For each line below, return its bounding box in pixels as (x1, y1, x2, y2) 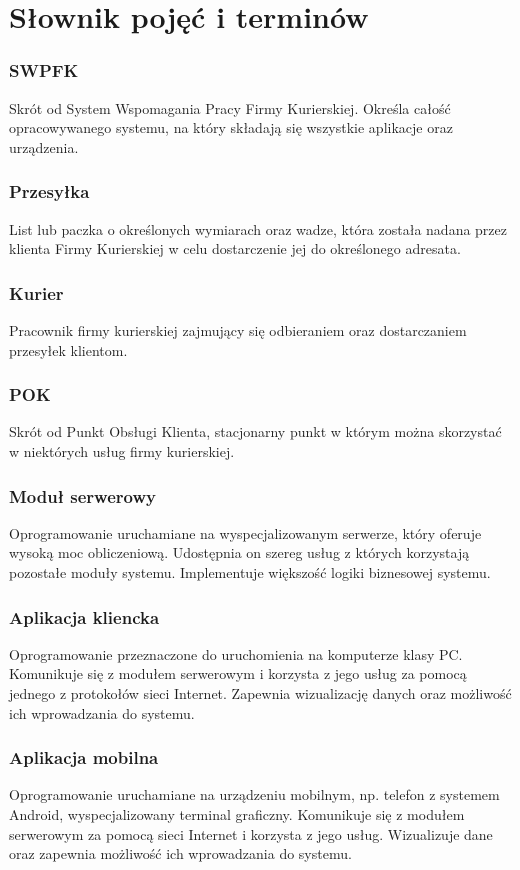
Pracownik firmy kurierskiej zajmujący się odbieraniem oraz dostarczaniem (9, 320, 467, 340)
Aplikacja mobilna (9, 745, 159, 770)
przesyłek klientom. (9, 339, 128, 360)
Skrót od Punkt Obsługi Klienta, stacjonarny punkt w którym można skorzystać (9, 421, 502, 442)
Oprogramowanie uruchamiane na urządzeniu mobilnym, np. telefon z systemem (9, 784, 500, 805)
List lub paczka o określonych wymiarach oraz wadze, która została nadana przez (9, 218, 508, 239)
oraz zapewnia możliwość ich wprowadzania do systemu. (9, 843, 352, 864)
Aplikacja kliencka (9, 604, 160, 629)
